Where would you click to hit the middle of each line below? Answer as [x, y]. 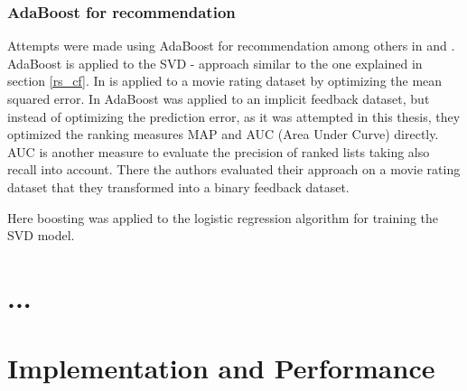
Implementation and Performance [221, 368]
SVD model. [41, 235]
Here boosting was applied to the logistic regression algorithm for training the [223, 217]
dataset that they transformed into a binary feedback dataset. [178, 186]
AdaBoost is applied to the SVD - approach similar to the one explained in [215, 63]
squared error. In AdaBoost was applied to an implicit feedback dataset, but [219, 98]
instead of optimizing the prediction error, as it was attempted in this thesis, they [234, 116]
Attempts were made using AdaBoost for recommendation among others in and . [231, 46]
